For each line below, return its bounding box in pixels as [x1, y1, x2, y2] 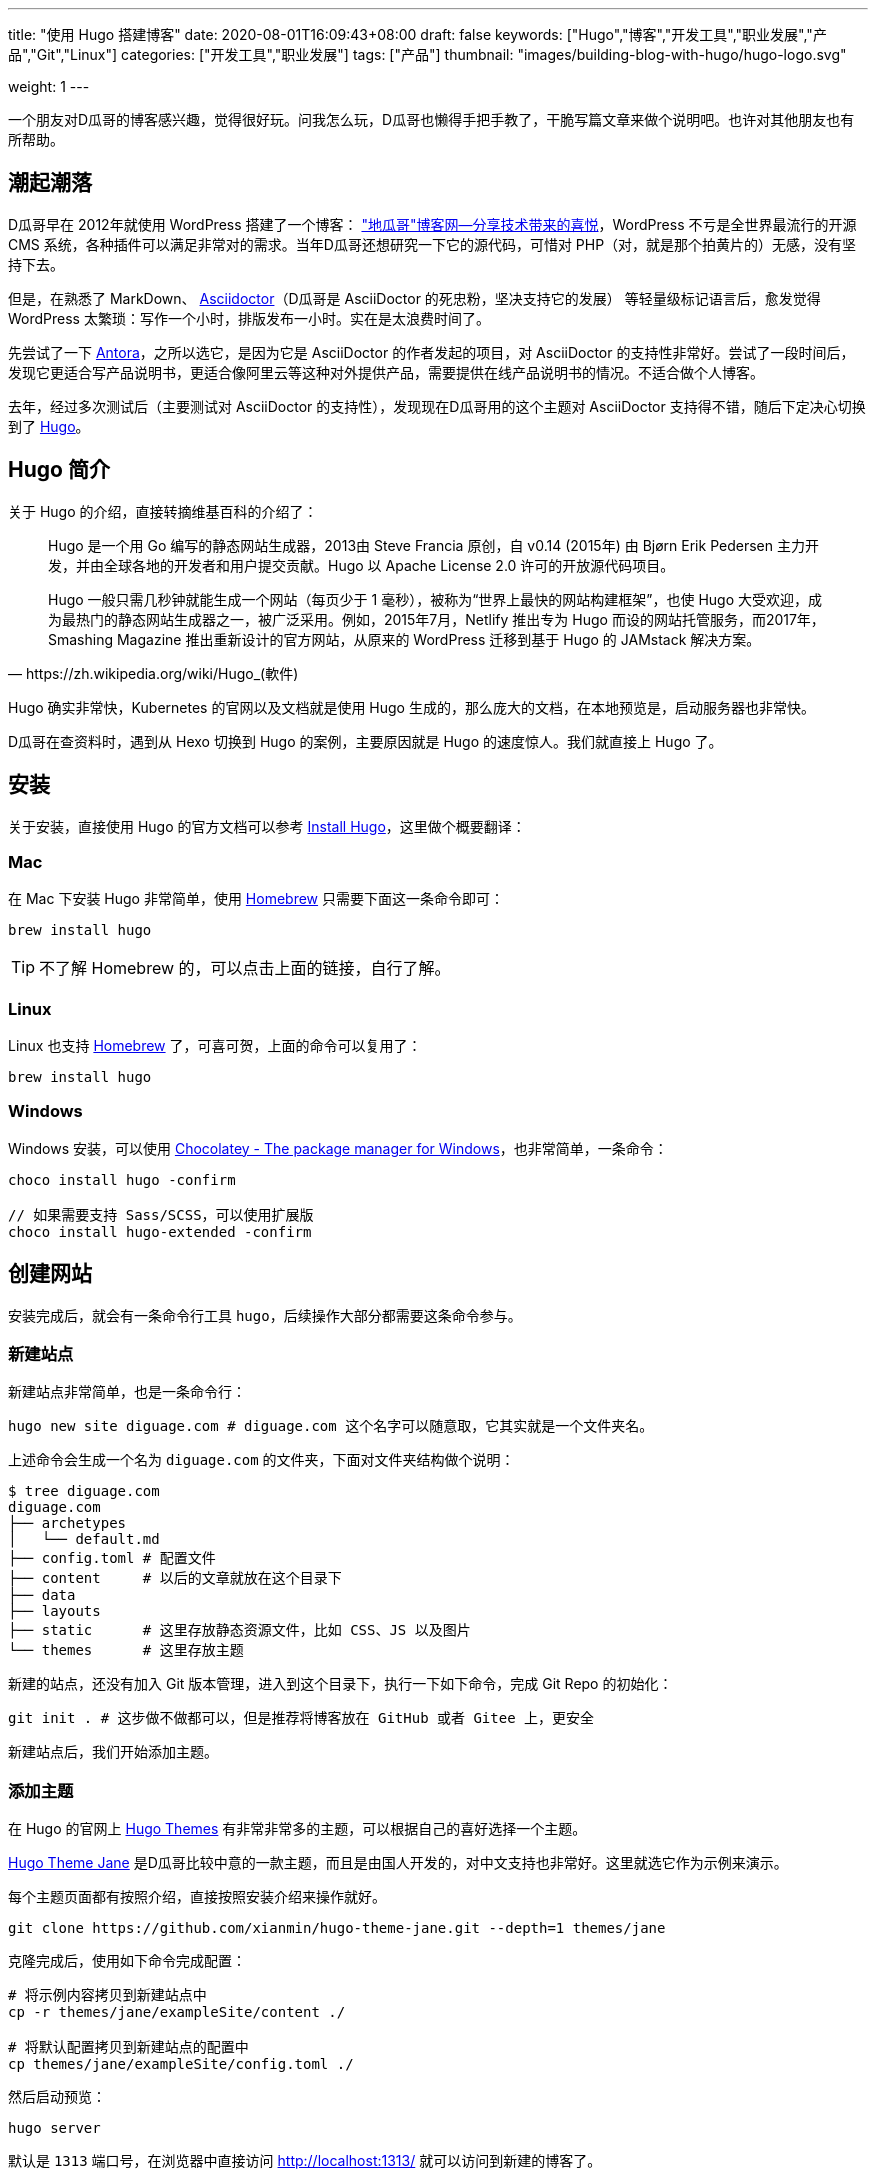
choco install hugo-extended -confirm [8, 1223, 312, 1240]
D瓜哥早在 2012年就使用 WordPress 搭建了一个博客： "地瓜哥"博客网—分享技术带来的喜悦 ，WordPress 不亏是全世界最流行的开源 [8, 215, 857, 233]
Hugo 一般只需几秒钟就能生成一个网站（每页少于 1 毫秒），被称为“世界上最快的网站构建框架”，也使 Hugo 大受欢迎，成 [48, 590, 823, 608]
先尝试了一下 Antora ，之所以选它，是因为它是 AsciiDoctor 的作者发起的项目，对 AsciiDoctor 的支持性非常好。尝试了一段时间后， [8, 343, 855, 361]
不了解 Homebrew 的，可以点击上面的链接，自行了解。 [39, 958, 451, 979]
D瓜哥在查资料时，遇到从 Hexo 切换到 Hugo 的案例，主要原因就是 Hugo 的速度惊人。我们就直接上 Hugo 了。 [8, 732, 723, 750]
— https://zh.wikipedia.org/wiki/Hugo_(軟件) [8, 664, 299, 682]
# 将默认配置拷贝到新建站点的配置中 [8, 2039, 249, 2056]
